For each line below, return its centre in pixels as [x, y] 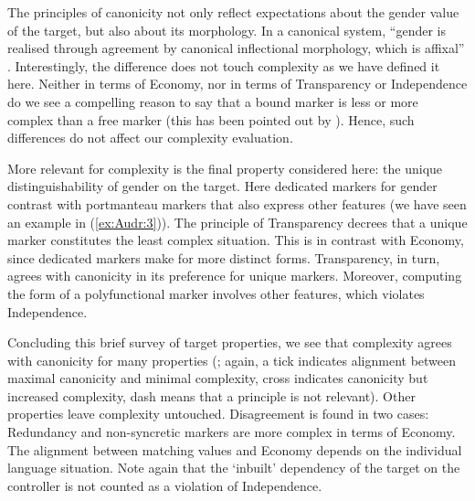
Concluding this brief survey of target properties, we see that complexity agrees [230, 342]
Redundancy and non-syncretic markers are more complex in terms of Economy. [232, 432]
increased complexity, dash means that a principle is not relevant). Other [211, 395]
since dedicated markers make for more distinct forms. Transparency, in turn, [224, 257]
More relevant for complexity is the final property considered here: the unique [225, 168]
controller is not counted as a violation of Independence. [165, 485]
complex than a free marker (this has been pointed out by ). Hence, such [211, 119]
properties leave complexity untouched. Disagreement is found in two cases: [218, 414]
